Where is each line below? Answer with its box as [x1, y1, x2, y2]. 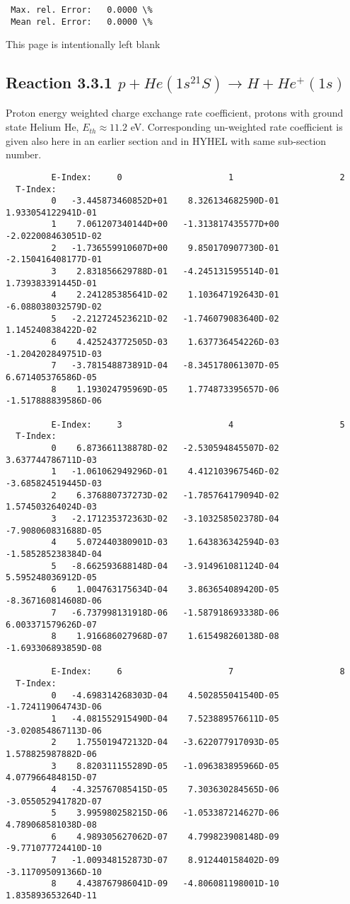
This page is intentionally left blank [6, 37, 161, 52]
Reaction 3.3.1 [6, 71, 112, 93]
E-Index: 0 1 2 [51, 172, 345, 182]
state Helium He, [6, 119, 79, 134]
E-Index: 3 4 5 [51, 419, 345, 430]
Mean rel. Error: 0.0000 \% [11, 16, 153, 27]
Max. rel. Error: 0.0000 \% [11, 5, 153, 15]
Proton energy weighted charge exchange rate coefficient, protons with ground [6, 105, 344, 120]
